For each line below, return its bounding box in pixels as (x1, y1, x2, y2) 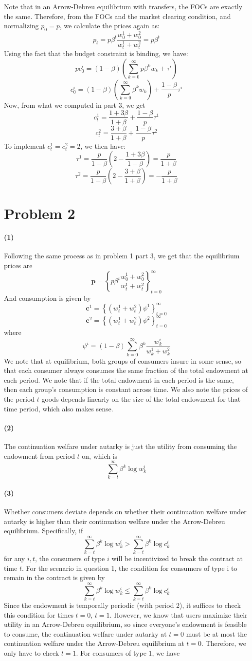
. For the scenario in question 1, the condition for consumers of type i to (21, 563, 237, 573)
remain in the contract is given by (4, 572, 105, 583)
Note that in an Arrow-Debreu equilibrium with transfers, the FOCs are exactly (4, 1, 243, 11)
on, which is (82, 450, 118, 461)
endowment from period (4, 450, 75, 461)
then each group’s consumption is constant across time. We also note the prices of (4, 384, 248, 394)
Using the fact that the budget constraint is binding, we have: (4, 48, 188, 58)
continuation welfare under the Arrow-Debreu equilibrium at (4, 638, 184, 648)
